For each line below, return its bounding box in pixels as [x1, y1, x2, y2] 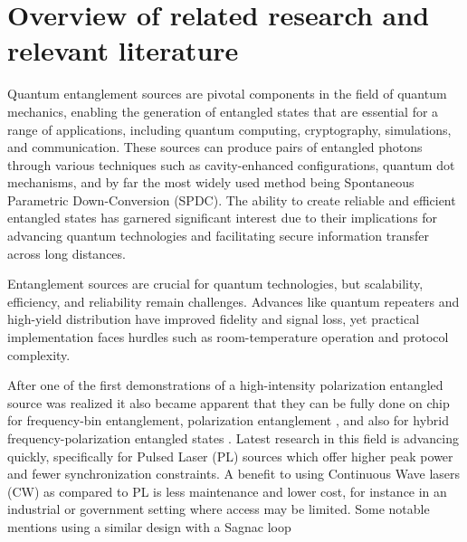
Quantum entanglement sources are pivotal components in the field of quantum [7, 84, 447, 103]
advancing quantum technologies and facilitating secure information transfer [7, 226, 429, 245]
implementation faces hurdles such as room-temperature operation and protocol [7, 328, 449, 347]
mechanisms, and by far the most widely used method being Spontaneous [7, 173, 415, 192]
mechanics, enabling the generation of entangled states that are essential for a [7, 101, 439, 120]
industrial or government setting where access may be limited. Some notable [7, 499, 430, 518]
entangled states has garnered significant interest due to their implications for [7, 208, 438, 227]
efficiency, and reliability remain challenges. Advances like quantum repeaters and [7, 291, 460, 310]
